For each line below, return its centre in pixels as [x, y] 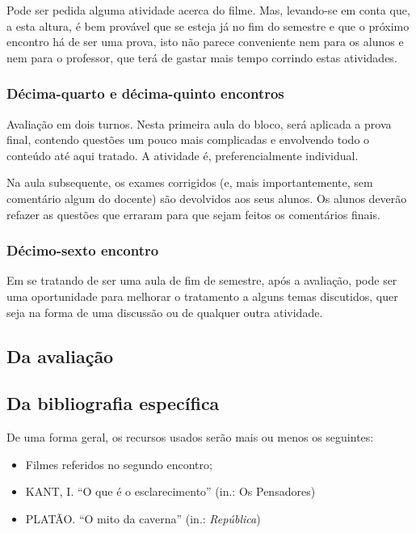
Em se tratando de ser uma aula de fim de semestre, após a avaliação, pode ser [202, 280]
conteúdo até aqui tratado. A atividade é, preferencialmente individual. [183, 155]
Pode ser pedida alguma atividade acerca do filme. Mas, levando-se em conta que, [208, 10]
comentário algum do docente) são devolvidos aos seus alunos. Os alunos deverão [207, 198]
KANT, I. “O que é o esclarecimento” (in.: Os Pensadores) [170, 491]
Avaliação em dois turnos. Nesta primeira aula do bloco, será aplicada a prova [199, 123]
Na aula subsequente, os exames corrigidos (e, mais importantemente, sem [190, 182]
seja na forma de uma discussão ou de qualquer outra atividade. [165, 312]
